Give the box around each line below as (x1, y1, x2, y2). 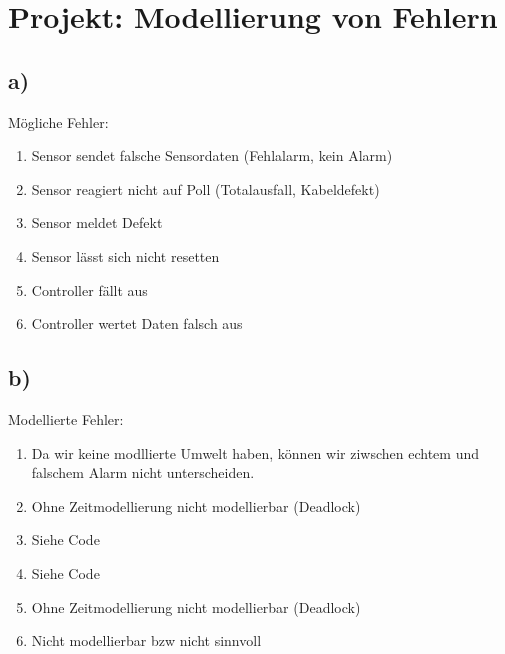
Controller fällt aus (31, 279, 148, 300)
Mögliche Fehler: (8, 111, 109, 132)
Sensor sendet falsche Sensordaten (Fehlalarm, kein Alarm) (31, 145, 393, 166)
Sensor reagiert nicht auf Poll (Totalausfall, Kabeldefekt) (31, 178, 380, 199)
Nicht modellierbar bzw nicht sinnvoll (31, 630, 262, 651)
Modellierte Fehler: (8, 408, 124, 429)
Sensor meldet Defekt (31, 212, 163, 233)
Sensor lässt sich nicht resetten (31, 245, 220, 266)
